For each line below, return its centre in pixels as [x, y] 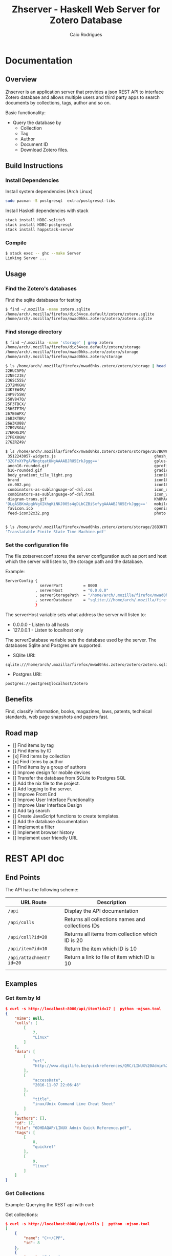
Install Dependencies [32, 180]
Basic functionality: [26, 112]
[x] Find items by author [38, 762]
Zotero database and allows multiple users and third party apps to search [83, 97]
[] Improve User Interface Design [47, 805]
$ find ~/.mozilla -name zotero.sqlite [48, 309]
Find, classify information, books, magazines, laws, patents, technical [79, 711]
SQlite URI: [24, 655]
